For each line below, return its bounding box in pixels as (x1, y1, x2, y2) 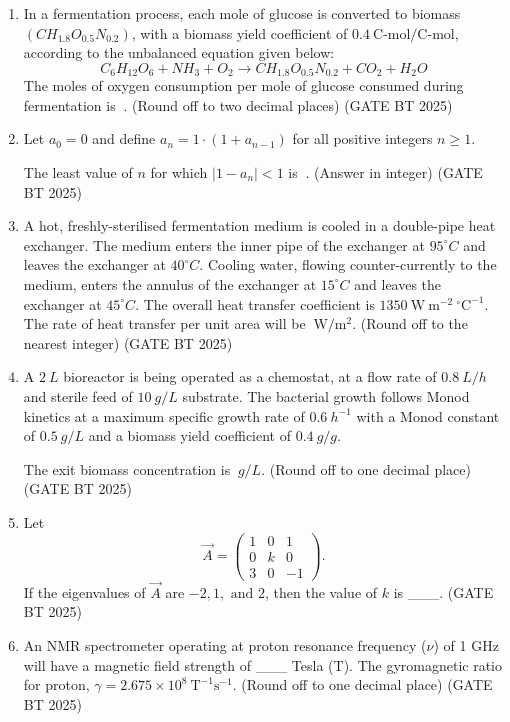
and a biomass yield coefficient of (88, 425, 292, 446)
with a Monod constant (356, 405, 500, 426)
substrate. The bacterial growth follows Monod (182, 385, 470, 406)
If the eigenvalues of (23, 581, 146, 602)
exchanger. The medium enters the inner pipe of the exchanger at (23, 234, 425, 255)
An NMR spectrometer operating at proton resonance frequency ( (23, 635, 427, 656)
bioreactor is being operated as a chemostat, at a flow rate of (63, 366, 437, 387)
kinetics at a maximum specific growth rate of (23, 405, 305, 426)
